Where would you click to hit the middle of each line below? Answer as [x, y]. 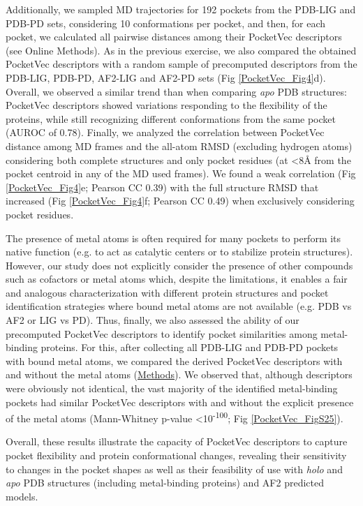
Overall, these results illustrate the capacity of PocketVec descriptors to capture [177, 441]
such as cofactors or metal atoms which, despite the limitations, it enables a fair [177, 279]
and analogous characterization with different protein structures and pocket [167, 292]
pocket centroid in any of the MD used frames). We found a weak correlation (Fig [181, 173]
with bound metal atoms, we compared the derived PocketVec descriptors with [174, 360]
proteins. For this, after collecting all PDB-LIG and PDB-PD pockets [190, 347]
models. [22, 496]
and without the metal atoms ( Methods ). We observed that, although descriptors [179, 374]
